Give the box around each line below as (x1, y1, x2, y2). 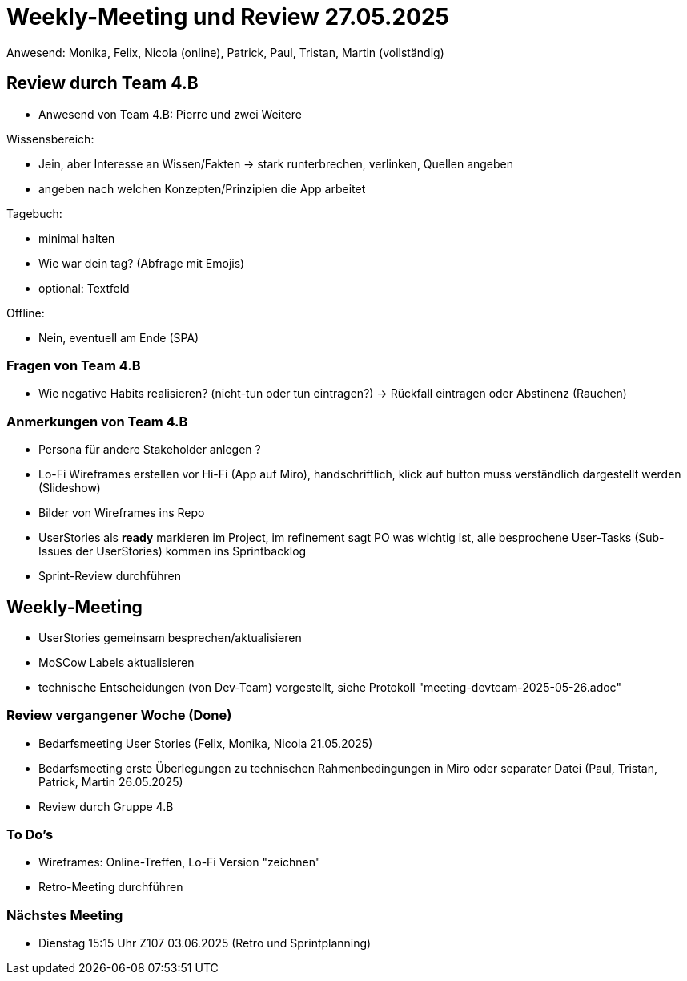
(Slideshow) (38, 481, 101, 495)
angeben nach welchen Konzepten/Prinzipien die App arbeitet (38, 181, 366, 196)
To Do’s (6, 826, 54, 843)
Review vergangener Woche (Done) (6, 707, 232, 724)
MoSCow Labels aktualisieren (38, 655, 195, 669)
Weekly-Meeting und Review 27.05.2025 (6, 3, 450, 30)
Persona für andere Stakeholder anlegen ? (38, 442, 261, 457)
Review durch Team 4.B (6, 73, 199, 94)
